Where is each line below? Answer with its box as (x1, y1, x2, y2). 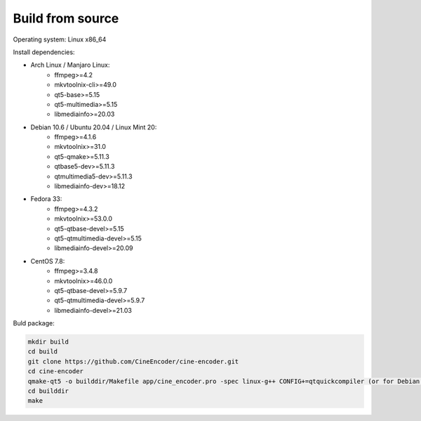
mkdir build (27, 338, 69, 346)
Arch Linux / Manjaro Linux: (30, 60, 110, 70)
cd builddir (27, 387, 69, 395)
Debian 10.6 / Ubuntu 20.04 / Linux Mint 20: (30, 123, 157, 131)
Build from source (13, 11, 119, 26)
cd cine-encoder (27, 368, 84, 375)
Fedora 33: (30, 195, 62, 203)
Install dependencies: (13, 48, 75, 56)
